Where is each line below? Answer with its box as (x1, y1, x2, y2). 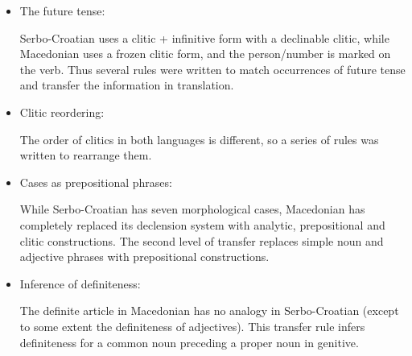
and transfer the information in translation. (19, 77, 234, 93)
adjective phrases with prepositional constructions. (19, 248, 270, 265)
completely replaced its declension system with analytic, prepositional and (19, 216, 385, 233)
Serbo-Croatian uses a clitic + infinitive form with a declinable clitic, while (19, 29, 389, 46)
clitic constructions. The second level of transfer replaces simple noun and (19, 232, 384, 249)
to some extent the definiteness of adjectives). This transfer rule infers (19, 317, 365, 334)
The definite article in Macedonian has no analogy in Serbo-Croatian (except (19, 302, 399, 319)
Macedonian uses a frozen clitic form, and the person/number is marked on (19, 45, 391, 62)
